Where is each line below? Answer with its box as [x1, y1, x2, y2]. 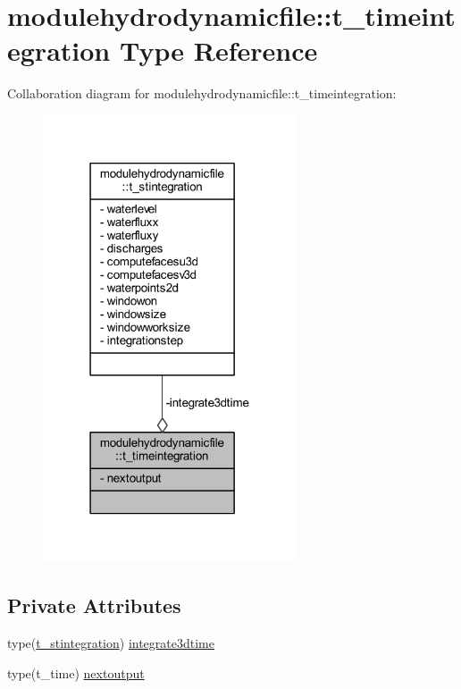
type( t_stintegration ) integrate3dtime [7, 633, 214, 651]
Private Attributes [7, 592, 181, 619]
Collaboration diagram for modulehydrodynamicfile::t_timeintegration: [7, 84, 397, 103]
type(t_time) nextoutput [7, 663, 145, 682]
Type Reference [119, 32, 318, 69]
